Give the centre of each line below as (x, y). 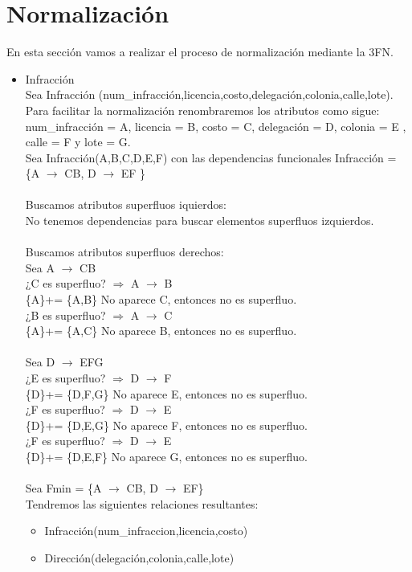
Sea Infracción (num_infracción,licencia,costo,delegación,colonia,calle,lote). (209, 94)
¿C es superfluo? (65, 283)
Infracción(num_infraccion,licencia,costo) (146, 531)
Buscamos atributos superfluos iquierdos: (126, 204)
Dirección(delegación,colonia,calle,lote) (139, 557)
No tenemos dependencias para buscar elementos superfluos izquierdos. (200, 221)
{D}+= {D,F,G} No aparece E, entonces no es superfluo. (166, 393)
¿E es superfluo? (65, 378)
